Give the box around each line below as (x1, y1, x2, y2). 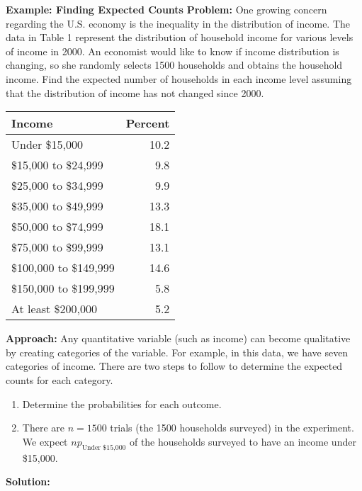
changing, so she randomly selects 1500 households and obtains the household (6, 57, 343, 72)
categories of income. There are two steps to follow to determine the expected (6, 359, 343, 373)
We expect (22, 434, 68, 448)
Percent (125, 115, 170, 132)
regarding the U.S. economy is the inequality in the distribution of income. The (6, 16, 351, 30)
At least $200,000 (11, 300, 97, 317)
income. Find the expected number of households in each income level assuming (6, 71, 352, 86)
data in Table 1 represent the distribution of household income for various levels (6, 30, 353, 45)
